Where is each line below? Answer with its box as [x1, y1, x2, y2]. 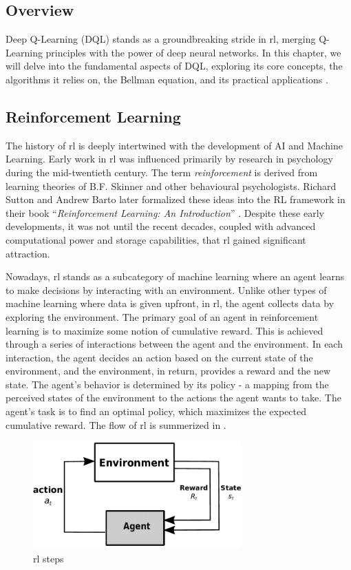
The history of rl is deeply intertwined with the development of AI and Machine [6, 138, 343, 152]
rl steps [33, 551, 64, 565]
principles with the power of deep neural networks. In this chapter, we [45, 45, 341, 59]
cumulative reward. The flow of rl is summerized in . [6, 417, 226, 432]
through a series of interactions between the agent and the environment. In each [6, 337, 343, 351]
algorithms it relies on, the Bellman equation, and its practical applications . [6, 72, 328, 86]
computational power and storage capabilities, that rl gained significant [6, 232, 306, 246]
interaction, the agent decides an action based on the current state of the [6, 350, 313, 364]
